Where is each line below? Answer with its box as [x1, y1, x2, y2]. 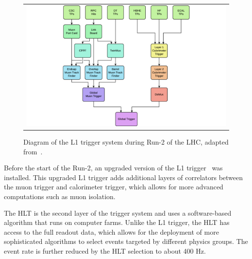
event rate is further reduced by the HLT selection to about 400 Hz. [4, 246, 206, 256]
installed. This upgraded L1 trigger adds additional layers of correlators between [4, 172, 243, 182]
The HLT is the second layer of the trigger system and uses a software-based [4, 207, 232, 218]
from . [23, 146, 43, 156]
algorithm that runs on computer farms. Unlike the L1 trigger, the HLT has [4, 217, 230, 227]
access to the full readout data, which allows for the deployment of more [4, 226, 219, 237]
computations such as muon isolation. [4, 191, 116, 202]
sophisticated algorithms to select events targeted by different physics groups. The [4, 236, 248, 246]
